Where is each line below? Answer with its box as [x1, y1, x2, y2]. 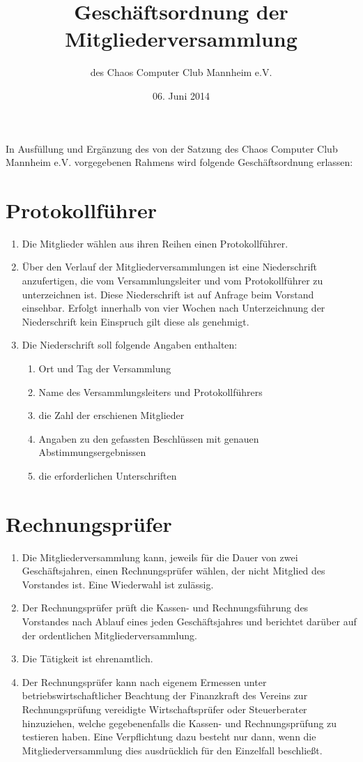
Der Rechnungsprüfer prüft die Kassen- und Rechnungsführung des [22, 600, 309, 615]
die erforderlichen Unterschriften [38, 468, 177, 482]
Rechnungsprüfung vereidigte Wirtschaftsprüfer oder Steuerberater [22, 702, 307, 716]
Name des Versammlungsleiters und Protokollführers [38, 384, 263, 399]
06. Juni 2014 [153, 88, 210, 102]
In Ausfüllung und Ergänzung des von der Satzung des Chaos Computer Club [6, 141, 338, 155]
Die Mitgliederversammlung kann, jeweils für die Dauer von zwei [22, 549, 298, 564]
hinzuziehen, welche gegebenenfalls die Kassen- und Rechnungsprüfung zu [22, 715, 337, 730]
